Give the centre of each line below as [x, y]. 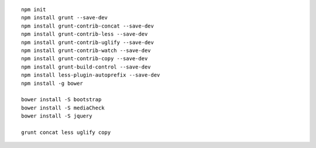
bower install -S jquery [57, 116]
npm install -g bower [52, 83]
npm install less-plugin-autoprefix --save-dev [91, 75]
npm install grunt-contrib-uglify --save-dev [88, 42]
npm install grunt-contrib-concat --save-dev [88, 26]
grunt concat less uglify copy [66, 132]
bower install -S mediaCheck [63, 108]
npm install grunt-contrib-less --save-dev [85, 34]
